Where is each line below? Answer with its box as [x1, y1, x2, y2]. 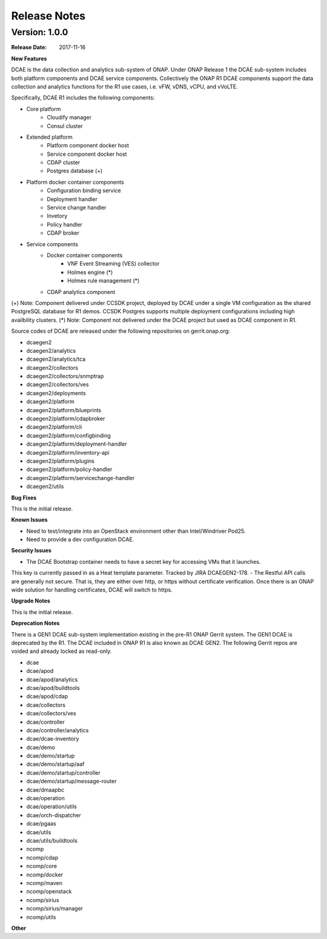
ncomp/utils [26, 913, 56, 921]
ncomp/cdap [26, 854, 59, 861]
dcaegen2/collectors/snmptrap [26, 373, 104, 380]
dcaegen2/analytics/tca [26, 355, 86, 363]
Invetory [47, 212, 68, 219]
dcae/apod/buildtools [26, 684, 80, 691]
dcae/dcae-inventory [26, 735, 79, 743]
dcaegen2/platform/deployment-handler [26, 440, 127, 448]
